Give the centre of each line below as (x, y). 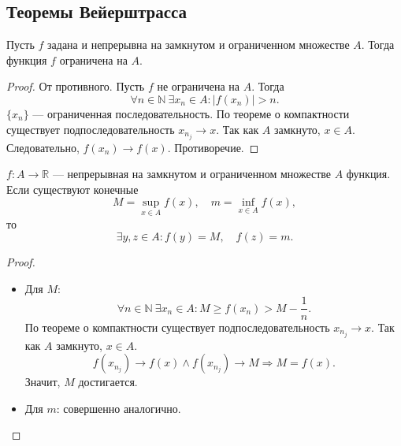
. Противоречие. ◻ (213, 147)
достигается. (108, 382)
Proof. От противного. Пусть (76, 86)
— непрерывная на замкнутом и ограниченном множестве (192, 174)
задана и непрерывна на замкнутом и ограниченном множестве (199, 45)
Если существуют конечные (72, 189)
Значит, (43, 382)
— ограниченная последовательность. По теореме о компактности (191, 113)
